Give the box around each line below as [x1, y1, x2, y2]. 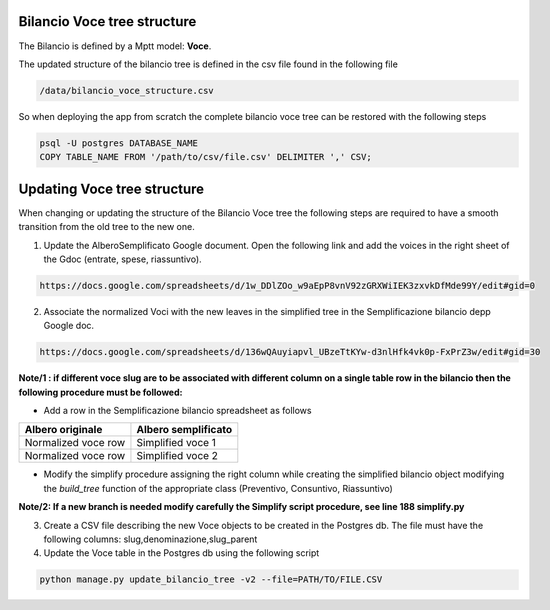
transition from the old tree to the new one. [18, 221, 195, 233]
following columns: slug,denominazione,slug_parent [43, 533, 258, 545]
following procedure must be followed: [18, 386, 183, 398]
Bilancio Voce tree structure [18, 13, 197, 30]
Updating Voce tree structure [18, 180, 205, 197]
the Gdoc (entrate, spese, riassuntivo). [43, 253, 202, 265]
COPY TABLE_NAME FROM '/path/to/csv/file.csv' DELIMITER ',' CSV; [39, 151, 372, 163]
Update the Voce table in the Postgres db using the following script [43, 547, 320, 559]
